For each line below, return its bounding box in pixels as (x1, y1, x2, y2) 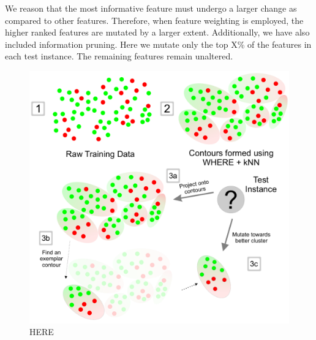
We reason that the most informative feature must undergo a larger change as (5, 2, 297, 14)
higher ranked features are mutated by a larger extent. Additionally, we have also (5, 26, 310, 39)
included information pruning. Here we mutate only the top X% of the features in (5, 37, 312, 50)
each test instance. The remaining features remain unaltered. (5, 50, 233, 62)
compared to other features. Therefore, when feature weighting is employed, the (5, 13, 304, 26)
